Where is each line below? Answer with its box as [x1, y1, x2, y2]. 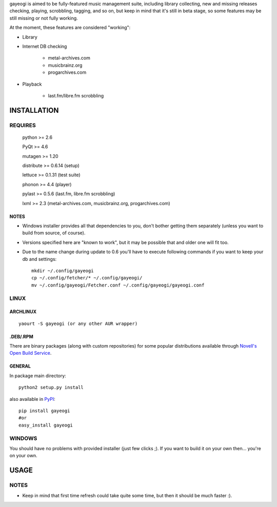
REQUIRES [9, 121, 36, 129]
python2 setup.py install [18, 384, 84, 391]
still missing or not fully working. [9, 15, 78, 21]
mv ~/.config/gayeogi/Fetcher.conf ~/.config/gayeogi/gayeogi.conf [31, 282, 205, 288]
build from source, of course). [22, 230, 86, 236]
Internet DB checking [22, 43, 67, 49]
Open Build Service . [9, 350, 52, 356]
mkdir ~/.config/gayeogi [31, 268, 94, 274]
